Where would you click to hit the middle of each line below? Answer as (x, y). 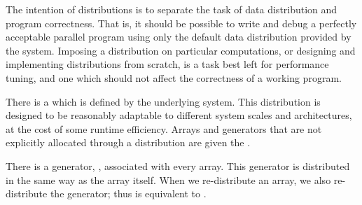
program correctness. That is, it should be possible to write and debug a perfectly (181, 23)
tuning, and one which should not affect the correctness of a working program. (174, 77)
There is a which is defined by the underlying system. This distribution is (163, 101)
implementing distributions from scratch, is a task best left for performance (167, 64)
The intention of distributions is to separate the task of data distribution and (172, 9)
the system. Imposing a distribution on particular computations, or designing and (181, 50)
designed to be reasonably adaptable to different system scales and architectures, (179, 115)
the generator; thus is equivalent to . (128, 193)
